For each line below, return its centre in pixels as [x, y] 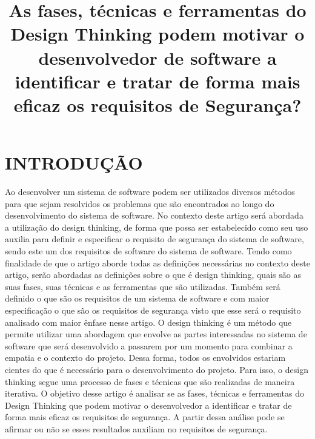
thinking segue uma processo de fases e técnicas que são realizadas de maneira [150, 381]
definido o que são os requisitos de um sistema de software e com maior [137, 298]
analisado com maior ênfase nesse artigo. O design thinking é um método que [148, 322]
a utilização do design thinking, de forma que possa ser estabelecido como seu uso [157, 227]
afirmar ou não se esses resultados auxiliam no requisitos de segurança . [136, 428]
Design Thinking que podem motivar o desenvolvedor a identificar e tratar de [148, 405]
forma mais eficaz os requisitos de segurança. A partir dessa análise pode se [145, 417]
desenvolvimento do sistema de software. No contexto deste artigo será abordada [154, 215]
